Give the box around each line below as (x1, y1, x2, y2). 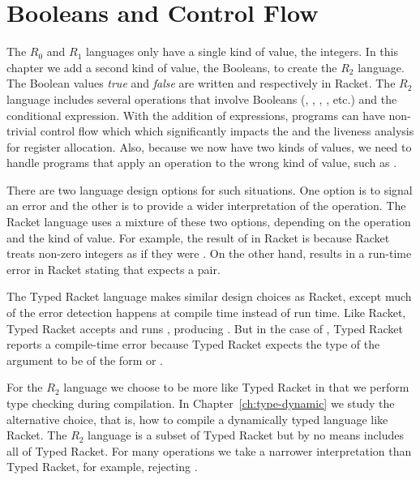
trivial (6, 122, 37, 139)
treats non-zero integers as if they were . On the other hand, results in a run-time (6, 245, 412, 262)
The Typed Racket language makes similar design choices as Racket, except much (6, 288, 412, 305)
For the (6, 379, 43, 396)
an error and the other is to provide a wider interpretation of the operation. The (6, 197, 406, 214)
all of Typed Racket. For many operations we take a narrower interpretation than (6, 442, 412, 459)
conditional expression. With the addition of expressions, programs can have (6, 106, 385, 123)
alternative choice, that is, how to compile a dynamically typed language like (6, 410, 388, 427)
